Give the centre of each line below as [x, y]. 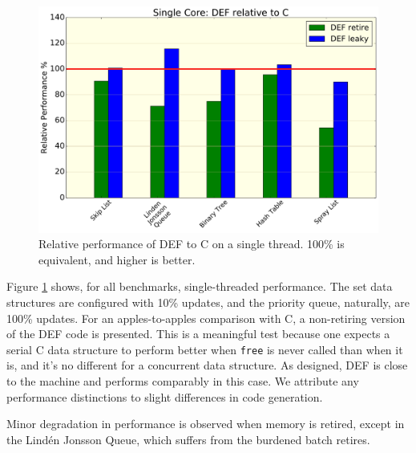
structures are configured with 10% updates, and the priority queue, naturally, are [208, 302]
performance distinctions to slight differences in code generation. [165, 396]
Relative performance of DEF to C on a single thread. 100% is [192, 244]
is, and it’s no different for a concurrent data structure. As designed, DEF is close [207, 365]
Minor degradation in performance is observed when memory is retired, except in [206, 424]
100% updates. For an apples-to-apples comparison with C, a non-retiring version [206, 318]
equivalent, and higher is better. [117, 259]
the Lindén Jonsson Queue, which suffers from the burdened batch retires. [188, 439]
